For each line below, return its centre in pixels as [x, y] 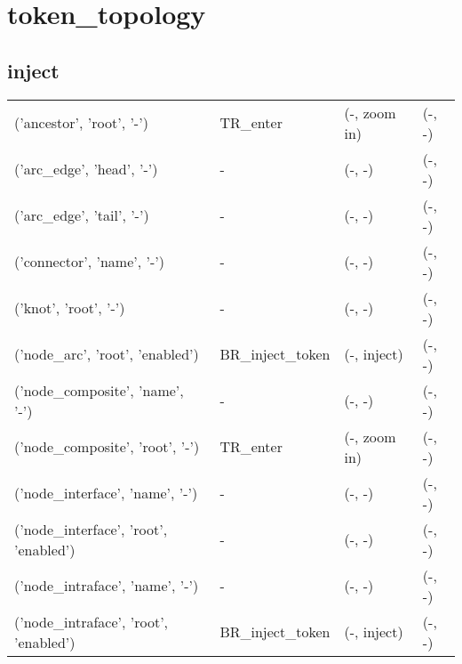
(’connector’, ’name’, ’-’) [89, 262]
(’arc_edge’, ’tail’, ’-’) [82, 215]
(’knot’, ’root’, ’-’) [70, 308]
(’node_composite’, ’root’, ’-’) [107, 447]
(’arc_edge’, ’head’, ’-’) [86, 169]
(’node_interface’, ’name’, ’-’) [106, 493]
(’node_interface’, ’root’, [91, 529]
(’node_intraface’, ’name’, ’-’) [107, 586]
